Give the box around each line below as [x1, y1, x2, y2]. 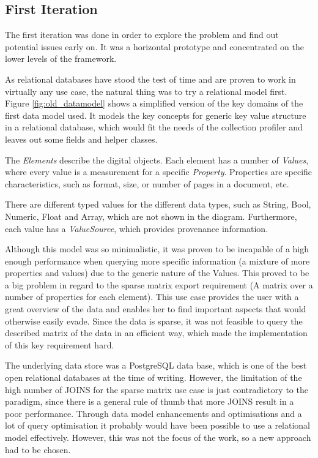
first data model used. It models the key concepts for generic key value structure [5, 108, 306, 121]
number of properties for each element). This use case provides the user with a [5, 290, 299, 303]
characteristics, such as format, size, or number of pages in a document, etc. [5, 177, 289, 190]
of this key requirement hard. [5, 338, 114, 351]
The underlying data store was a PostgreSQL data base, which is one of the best [5, 359, 307, 372]
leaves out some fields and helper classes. [5, 132, 158, 145]
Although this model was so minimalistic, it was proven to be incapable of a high [5, 242, 309, 255]
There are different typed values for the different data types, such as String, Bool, [5, 198, 311, 211]
